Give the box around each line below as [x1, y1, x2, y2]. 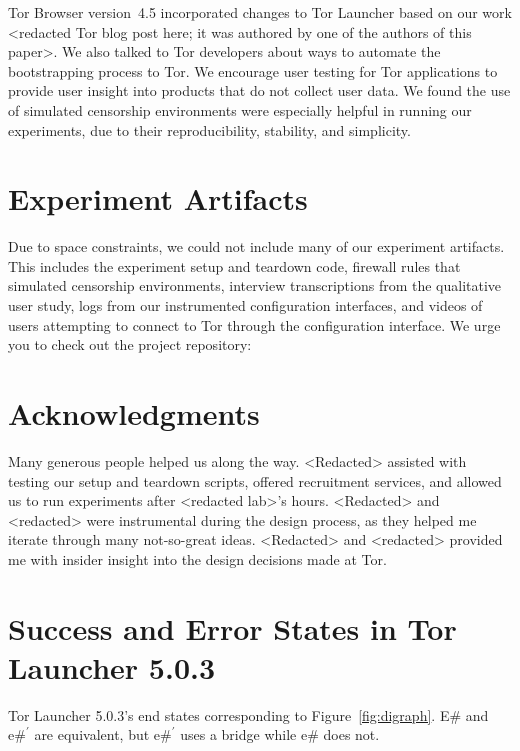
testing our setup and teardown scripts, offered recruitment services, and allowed [8, 470, 502, 491]
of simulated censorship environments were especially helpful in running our [8, 99, 472, 120]
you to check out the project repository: [8, 334, 252, 355]
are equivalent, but [34, 724, 150, 745]
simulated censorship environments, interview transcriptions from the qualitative [8, 275, 502, 296]
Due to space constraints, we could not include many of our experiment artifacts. [8, 236, 505, 257]
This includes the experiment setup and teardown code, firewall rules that [8, 255, 461, 276]
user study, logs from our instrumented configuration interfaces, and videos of [8, 295, 483, 316]
